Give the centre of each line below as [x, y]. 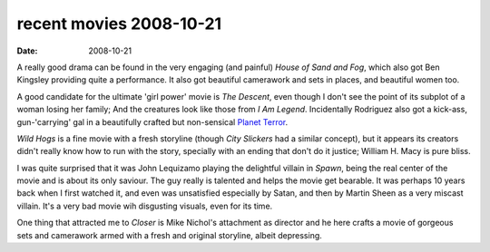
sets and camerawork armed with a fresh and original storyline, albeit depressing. [169, 235]
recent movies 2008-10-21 [119, 24]
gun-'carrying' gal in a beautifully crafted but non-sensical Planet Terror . [152, 121]
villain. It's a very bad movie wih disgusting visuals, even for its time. [145, 206]
